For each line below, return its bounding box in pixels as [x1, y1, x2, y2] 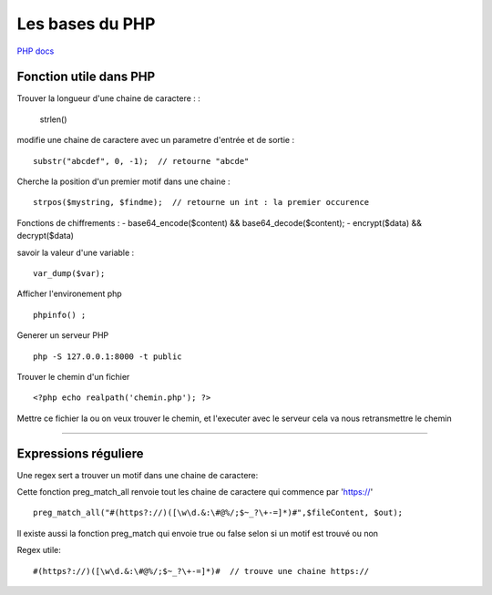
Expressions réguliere [16, 446, 144, 461]
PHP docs [16, 46, 55, 56]
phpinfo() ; [33, 310, 87, 320]
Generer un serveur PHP [16, 330, 109, 341]
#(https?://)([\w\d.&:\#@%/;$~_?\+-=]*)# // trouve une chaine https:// [33, 566, 370, 576]
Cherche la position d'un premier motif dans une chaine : [16, 176, 231, 187]
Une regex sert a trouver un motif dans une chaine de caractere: [16, 469, 259, 480]
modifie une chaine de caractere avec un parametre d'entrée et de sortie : [16, 135, 295, 146]
